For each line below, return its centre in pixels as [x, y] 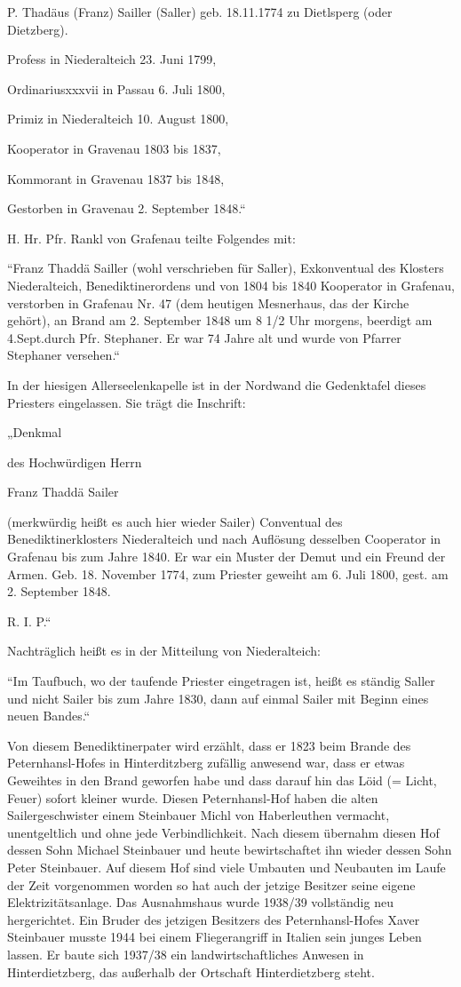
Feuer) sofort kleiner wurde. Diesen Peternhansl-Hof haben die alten [193, 797]
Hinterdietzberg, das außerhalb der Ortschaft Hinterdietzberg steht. [191, 971]
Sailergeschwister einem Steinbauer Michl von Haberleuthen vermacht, [199, 815]
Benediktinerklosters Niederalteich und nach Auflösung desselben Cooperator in [224, 539]
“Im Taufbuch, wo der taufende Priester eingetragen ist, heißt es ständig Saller [221, 681]
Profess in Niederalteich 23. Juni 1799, [112, 59]
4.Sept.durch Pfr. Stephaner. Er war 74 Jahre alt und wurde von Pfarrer [204, 337]
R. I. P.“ [29, 621]
